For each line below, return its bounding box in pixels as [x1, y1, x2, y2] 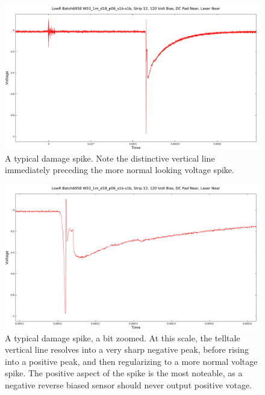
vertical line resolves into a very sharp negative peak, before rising [5, 343, 249, 356]
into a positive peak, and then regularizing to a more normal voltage [5, 355, 258, 367]
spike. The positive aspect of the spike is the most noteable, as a [5, 367, 243, 379]
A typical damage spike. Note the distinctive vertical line [5, 151, 215, 164]
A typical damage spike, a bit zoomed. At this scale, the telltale [5, 331, 240, 344]
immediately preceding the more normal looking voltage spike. [5, 163, 234, 176]
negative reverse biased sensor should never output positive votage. [5, 379, 252, 391]
